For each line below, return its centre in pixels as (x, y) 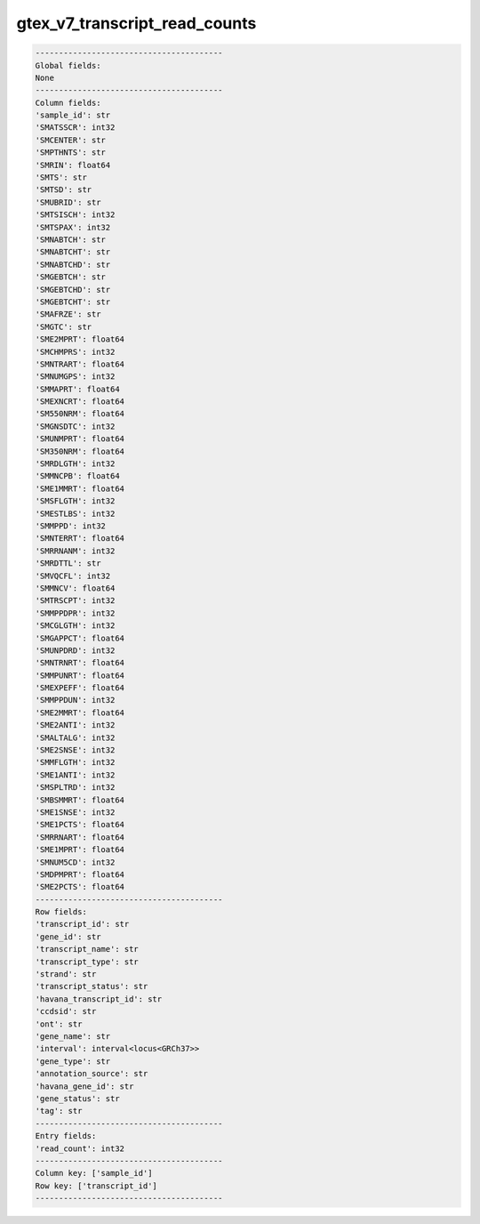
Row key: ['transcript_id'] (96, 1186)
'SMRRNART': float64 (80, 837)
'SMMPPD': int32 (71, 526)
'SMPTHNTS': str (71, 153)
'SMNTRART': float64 (80, 364)
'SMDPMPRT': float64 (80, 874)
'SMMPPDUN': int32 (75, 700)
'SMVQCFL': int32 (73, 576)
